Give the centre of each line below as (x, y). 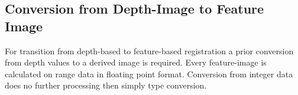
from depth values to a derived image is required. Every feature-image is (136, 62)
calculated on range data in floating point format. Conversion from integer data (149, 73)
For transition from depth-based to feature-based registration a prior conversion (149, 50)
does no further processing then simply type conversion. (106, 85)
